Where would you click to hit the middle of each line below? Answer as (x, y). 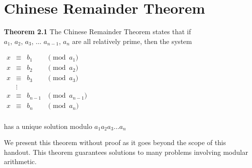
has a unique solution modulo (48, 126)
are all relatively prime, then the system (132, 41)
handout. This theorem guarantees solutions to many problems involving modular (126, 152)
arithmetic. (20, 161)
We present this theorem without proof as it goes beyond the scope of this (115, 142)
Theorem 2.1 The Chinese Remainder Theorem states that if (98, 31)
